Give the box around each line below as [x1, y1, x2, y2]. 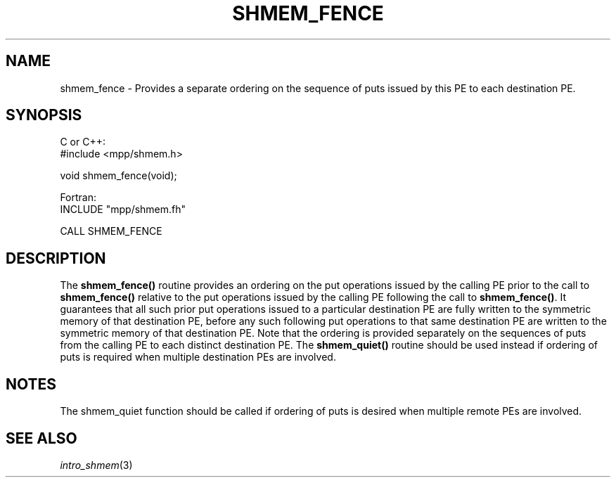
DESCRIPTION [6, 249, 106, 267]
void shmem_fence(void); [60, 169, 177, 182]
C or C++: [60, 136, 105, 148]
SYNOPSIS [6, 106, 82, 124]
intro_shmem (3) [60, 458, 133, 471]
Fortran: [60, 191, 97, 204]
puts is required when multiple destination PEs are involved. [60, 351, 336, 363]
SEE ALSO [6, 429, 77, 447]
